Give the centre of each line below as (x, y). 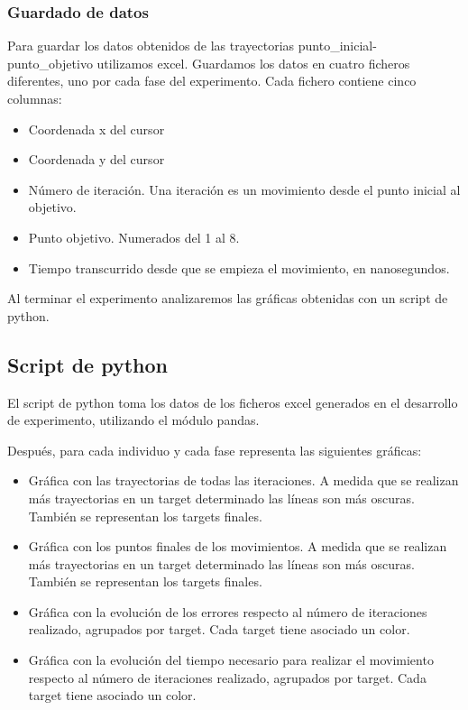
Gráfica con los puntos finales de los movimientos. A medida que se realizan (238, 546)
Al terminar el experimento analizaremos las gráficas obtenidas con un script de (228, 298)
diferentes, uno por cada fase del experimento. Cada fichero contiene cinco (212, 81)
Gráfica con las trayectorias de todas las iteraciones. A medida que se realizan (243, 480)
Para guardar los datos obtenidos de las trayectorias (151, 46)
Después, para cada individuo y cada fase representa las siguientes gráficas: (215, 450)
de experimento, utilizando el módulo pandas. (133, 420)
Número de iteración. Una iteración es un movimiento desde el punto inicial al (244, 189)
